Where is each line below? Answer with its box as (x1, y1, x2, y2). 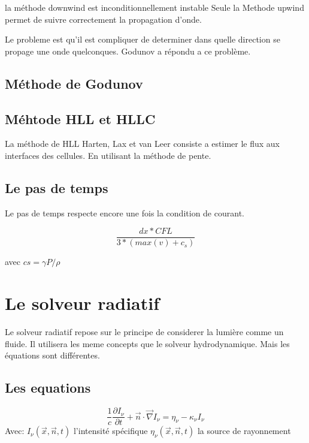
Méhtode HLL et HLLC (5, 109, 156, 128)
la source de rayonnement (197, 424, 291, 437)
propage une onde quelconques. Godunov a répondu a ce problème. (5, 44, 251, 57)
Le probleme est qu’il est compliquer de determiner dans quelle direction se (5, 33, 280, 46)
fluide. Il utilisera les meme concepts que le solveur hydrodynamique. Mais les (5, 337, 290, 349)
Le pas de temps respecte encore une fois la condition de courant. (5, 206, 244, 219)
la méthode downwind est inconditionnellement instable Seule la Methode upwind (5, 1, 304, 13)
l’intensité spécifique (73, 424, 148, 437)
